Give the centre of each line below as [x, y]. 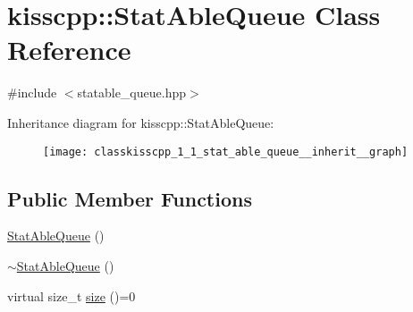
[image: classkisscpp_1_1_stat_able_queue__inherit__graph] [226, 152]
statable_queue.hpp [131, 93]
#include [32, 93]
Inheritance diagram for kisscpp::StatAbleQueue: [141, 122]
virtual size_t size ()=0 [72, 295]
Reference [69, 50]
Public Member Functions [130, 198]
